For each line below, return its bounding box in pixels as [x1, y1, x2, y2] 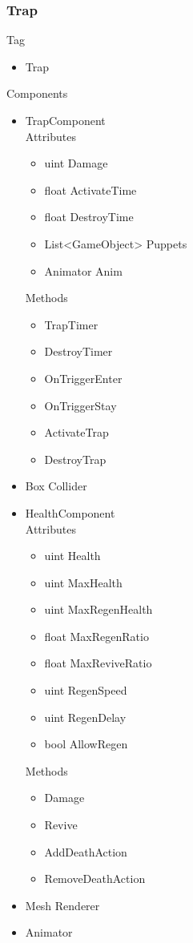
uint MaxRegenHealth [44, 601, 153, 618]
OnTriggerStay [44, 397, 117, 413]
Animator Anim [44, 262, 123, 279]
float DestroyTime [44, 208, 134, 225]
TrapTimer [44, 316, 99, 332]
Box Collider [25, 478, 87, 494]
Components [6, 85, 68, 102]
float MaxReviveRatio [44, 655, 152, 671]
